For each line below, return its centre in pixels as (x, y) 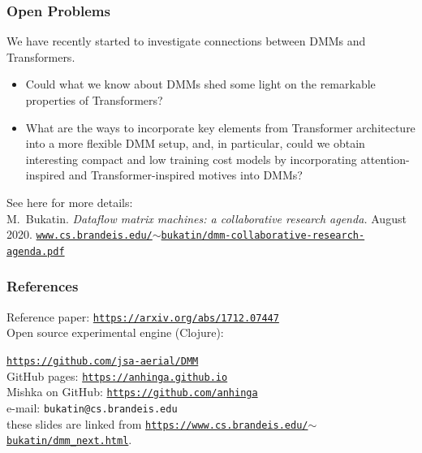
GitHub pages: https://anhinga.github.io (117, 375)
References (43, 286)
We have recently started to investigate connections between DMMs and (186, 41)
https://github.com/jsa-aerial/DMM (103, 361)
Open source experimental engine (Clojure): (115, 332)
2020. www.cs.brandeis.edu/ (80, 234)
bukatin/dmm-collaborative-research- (263, 236)
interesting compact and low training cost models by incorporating (191, 159)
